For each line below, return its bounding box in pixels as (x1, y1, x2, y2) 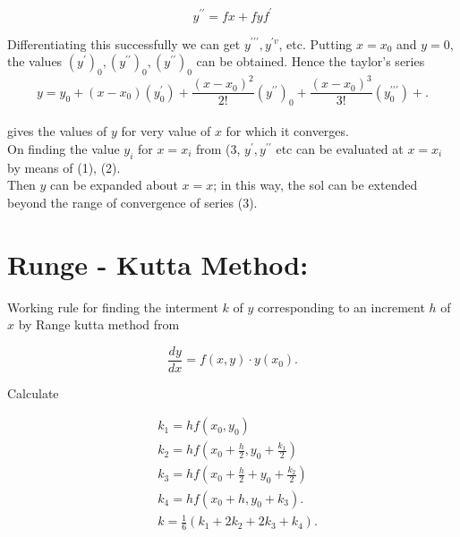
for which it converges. (226, 122, 349, 141)
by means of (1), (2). (7, 158, 121, 176)
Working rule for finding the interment (7, 297, 218, 316)
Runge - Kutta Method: (7, 245, 309, 282)
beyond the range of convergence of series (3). (7, 192, 258, 211)
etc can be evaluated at (276, 139, 404, 158)
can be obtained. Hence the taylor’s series (196, 52, 425, 71)
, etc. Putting (278, 34, 353, 53)
